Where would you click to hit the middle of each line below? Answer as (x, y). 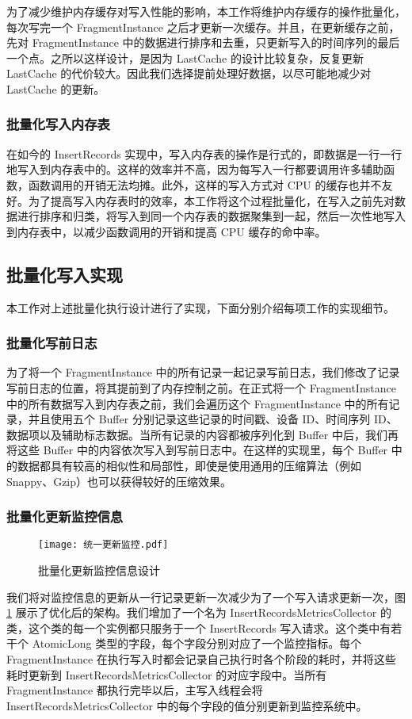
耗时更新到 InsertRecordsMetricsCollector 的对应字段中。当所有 (167, 674)
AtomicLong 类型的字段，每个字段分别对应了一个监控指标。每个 (197, 643)
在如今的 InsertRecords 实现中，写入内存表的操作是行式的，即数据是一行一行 (204, 153)
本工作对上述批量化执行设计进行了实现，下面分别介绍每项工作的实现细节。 (200, 307)
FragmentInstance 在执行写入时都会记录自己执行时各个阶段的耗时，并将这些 (201, 658)
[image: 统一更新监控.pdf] (103, 545)
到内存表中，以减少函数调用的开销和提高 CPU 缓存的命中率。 (166, 231)
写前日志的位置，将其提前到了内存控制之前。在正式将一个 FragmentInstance (201, 387)
